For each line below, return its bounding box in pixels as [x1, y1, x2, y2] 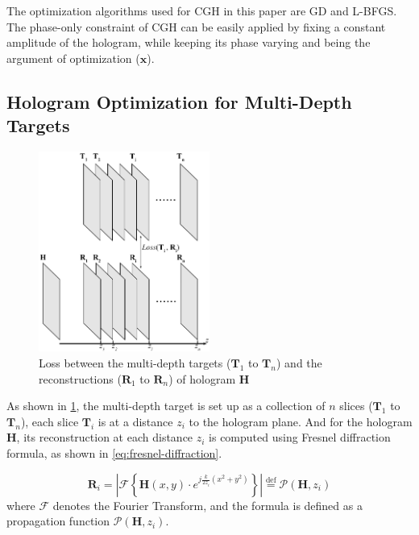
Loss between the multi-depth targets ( [39, 354, 231, 371]
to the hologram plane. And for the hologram [189, 413, 413, 429]
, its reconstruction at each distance [16, 429, 193, 446]
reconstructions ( [39, 370, 122, 387]
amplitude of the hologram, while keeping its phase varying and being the [6, 34, 371, 51]
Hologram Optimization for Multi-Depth [6, 89, 352, 114]
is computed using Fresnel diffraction [209, 429, 391, 446]
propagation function [6, 512, 110, 529]
